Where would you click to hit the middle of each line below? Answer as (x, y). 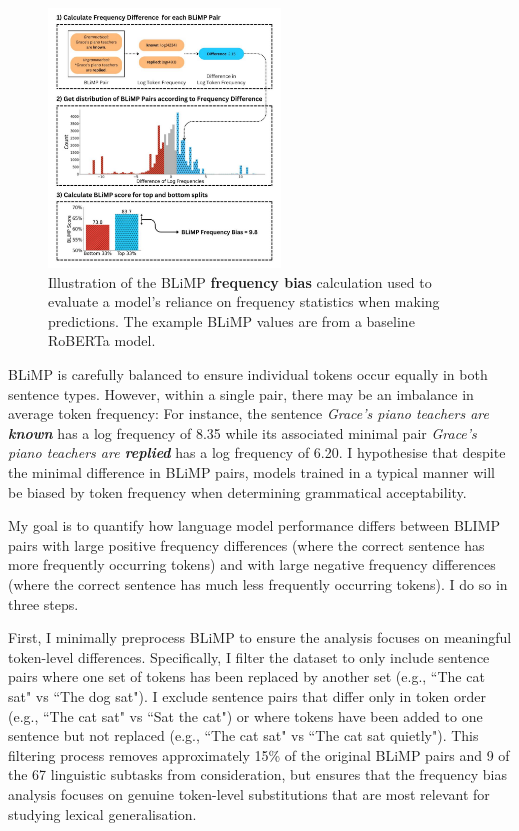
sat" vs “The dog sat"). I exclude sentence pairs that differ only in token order (247, 695)
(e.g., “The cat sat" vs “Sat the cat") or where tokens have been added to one (245, 715)
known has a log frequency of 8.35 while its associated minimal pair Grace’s (242, 432)
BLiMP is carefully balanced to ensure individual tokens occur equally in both (248, 374)
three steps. (43, 603)
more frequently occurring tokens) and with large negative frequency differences (252, 564)
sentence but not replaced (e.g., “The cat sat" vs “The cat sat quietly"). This (243, 735)
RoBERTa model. (102, 340)
